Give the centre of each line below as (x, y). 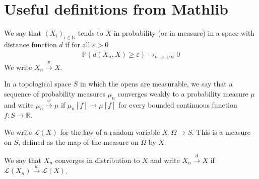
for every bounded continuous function (178, 104)
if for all (78, 44)
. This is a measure (221, 131)
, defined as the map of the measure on (78, 142)
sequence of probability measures (55, 93)
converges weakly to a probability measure (183, 93)
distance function (30, 44)
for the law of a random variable (110, 131)
